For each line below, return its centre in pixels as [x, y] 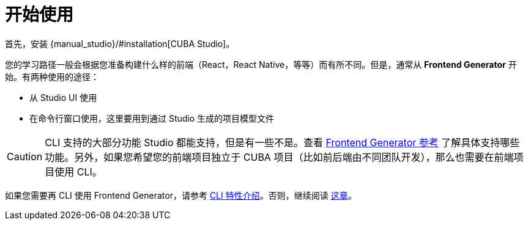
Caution [25, 156]
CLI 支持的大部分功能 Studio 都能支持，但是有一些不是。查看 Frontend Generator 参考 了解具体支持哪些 [282, 142]
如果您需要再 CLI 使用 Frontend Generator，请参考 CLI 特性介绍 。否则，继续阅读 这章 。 [181, 195]
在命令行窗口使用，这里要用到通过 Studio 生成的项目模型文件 [152, 118]
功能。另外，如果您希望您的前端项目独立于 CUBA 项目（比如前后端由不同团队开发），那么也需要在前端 [279, 157]
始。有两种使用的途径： [52, 76]
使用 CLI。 [78, 172]
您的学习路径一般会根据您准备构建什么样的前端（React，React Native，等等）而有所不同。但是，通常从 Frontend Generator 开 [261, 64]
